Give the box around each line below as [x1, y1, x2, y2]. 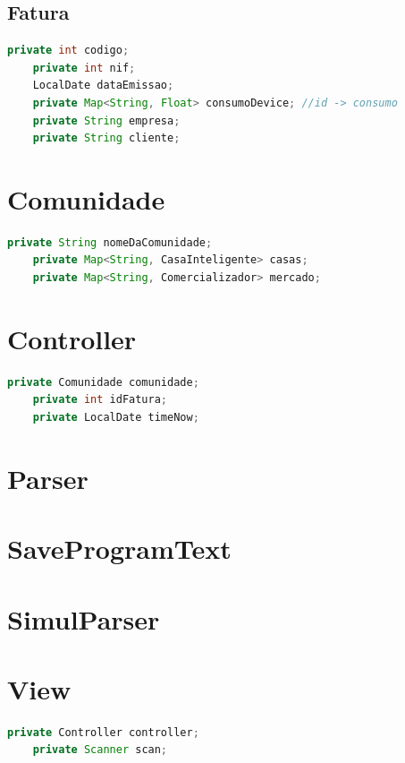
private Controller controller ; [7, 725, 199, 739]
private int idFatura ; [32, 393, 168, 407]
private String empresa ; [32, 114, 181, 127]
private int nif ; [32, 61, 136, 74]
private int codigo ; [7, 44, 130, 57]
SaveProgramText [7, 530, 232, 567]
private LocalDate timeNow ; [32, 410, 199, 424]
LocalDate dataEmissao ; [32, 79, 174, 92]
